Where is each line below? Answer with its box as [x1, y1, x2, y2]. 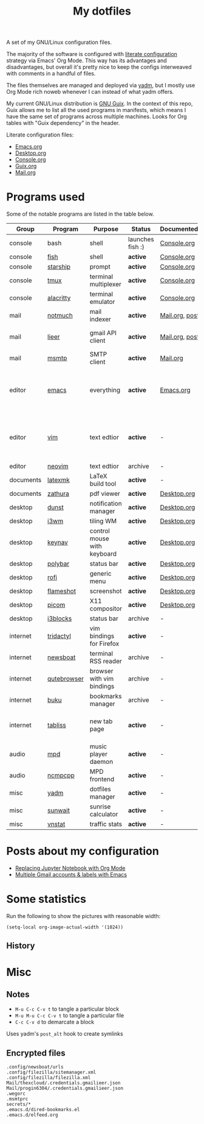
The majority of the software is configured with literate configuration [6, 51, 178, 58]
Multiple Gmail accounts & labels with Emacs [15, 871, 127, 878]
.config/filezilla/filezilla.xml [6, 1075, 91, 1081]
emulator [89, 297, 115, 306]
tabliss [47, 721, 67, 729]
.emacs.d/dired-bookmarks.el [6, 1107, 80, 1113]
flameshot [47, 587, 76, 595]
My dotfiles [72, 4, 132, 18]
